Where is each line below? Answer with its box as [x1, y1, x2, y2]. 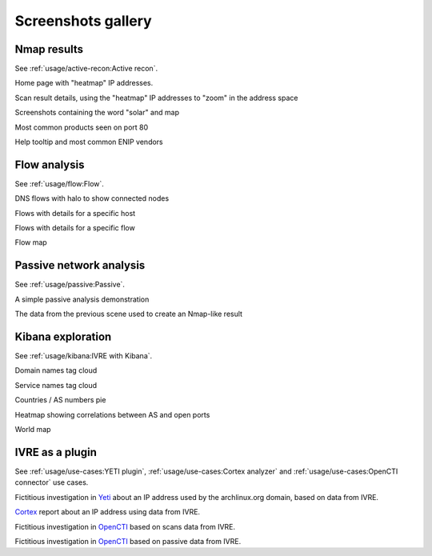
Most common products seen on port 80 [14, 122, 149, 132]
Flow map [14, 238, 47, 247]
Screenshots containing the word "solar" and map [14, 108, 180, 118]
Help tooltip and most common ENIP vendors [14, 137, 163, 147]
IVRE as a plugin [14, 445, 98, 459]
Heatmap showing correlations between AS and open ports [14, 410, 210, 419]
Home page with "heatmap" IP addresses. [14, 78, 154, 88]
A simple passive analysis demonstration [14, 294, 150, 304]
